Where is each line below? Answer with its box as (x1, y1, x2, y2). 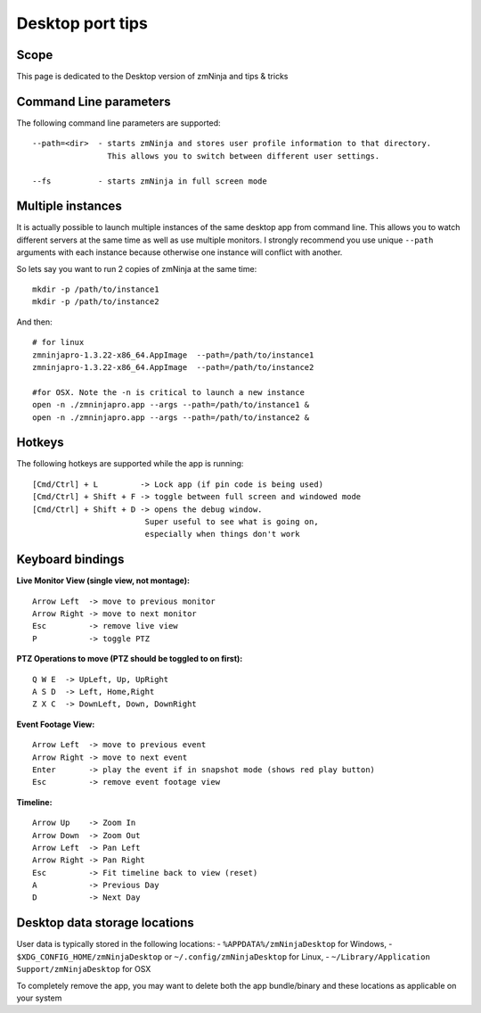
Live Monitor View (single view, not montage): (16, 575, 191, 586)
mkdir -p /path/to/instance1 (32, 284, 159, 294)
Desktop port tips (16, 13, 149, 33)
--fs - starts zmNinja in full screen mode (32, 176, 267, 186)
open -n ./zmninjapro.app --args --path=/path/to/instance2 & (32, 412, 310, 423)
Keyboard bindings (16, 552, 125, 567)
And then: (16, 317, 53, 327)
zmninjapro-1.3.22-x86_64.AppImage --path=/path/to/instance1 (32, 350, 314, 360)
